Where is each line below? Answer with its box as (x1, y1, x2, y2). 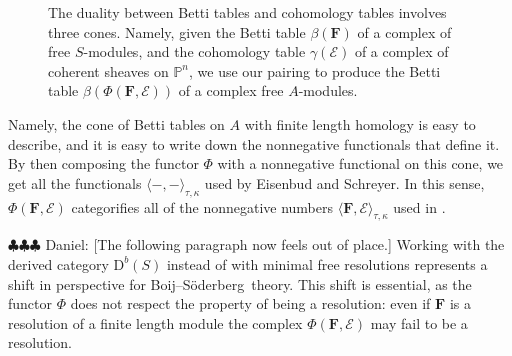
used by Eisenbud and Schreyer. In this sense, (204, 172, 485, 193)
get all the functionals (8, 172, 142, 193)
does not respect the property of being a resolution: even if (70, 293, 431, 314)
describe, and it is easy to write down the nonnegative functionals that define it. (8, 133, 500, 154)
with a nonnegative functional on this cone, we (217, 153, 504, 174)
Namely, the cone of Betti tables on (8, 113, 225, 134)
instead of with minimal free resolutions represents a (166, 253, 488, 274)
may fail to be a (370, 312, 468, 333)
